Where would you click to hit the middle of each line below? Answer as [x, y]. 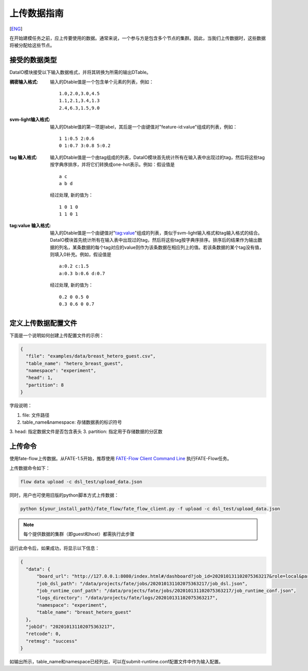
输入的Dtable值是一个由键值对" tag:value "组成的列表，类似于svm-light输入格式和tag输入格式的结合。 [156, 233]
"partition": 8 [45, 385]
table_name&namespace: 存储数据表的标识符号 [72, 422]
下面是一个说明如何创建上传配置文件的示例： [57, 335]
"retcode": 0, [44, 634]
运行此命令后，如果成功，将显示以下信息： [54, 548]
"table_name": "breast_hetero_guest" [84, 612]
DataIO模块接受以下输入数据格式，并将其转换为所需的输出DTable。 [80, 72]
